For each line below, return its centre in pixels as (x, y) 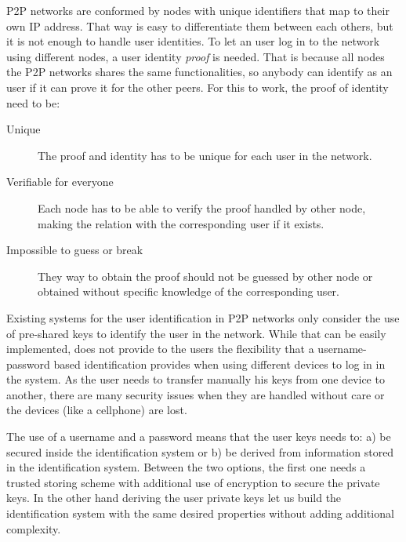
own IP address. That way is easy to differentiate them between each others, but (200, 25)
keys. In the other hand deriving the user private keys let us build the (174, 498)
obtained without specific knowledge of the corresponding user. (188, 291)
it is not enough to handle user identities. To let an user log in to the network (193, 41)
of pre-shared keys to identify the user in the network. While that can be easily (196, 333)
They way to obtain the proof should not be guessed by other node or (205, 276)
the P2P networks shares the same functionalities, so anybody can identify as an (199, 72)
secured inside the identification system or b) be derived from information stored (200, 451)
